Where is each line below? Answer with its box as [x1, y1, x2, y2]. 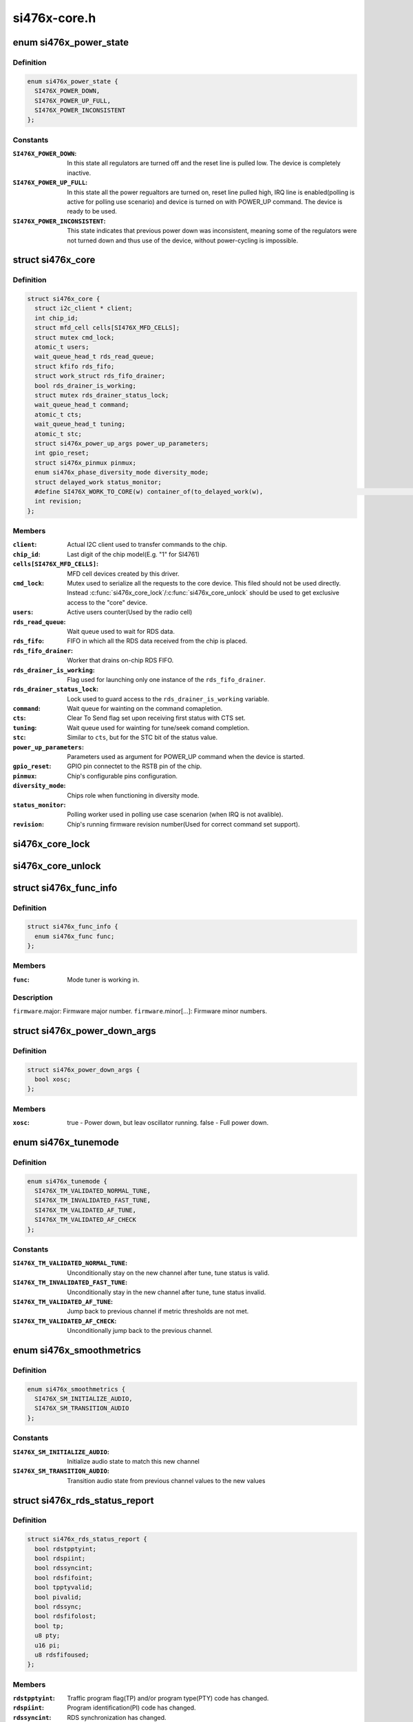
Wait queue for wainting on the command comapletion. [67, 705, 223, 713]
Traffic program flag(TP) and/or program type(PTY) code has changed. [67, 1694, 269, 1703]
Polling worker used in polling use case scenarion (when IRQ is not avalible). [67, 810, 284, 819]
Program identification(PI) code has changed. [67, 1703, 196, 1712]
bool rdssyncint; [34, 1564, 93, 1572]
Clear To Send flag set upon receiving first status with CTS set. [67, 714, 246, 723]
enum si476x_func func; [34, 932, 115, 940]
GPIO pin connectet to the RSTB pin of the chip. [67, 762, 202, 771]
